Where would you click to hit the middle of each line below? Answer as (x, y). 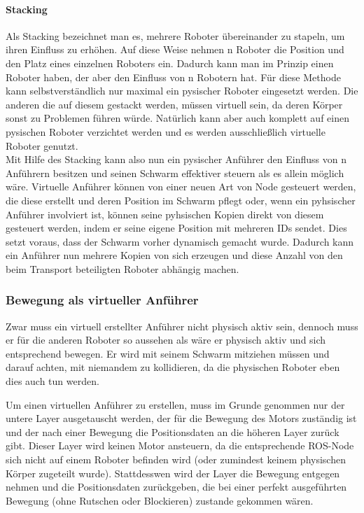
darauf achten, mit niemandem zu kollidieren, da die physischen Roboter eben (173, 367)
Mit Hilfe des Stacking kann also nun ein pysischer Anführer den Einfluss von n (176, 159)
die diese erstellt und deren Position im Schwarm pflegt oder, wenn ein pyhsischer (181, 200)
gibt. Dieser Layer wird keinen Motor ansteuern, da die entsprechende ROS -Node (180, 445)
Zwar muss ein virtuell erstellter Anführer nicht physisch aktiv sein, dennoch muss (182, 326)
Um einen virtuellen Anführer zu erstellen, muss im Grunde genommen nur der (175, 404)
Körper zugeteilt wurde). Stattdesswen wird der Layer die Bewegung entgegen (173, 473)
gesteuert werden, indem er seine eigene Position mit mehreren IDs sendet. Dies (176, 228)
